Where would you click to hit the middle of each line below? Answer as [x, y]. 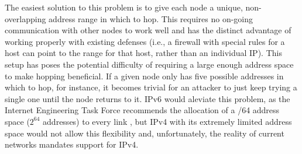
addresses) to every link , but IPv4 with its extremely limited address [167, 121]
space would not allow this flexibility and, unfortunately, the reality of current [145, 133]
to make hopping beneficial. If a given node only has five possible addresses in [144, 76]
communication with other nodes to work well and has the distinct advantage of [148, 30]
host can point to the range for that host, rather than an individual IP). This [143, 53]
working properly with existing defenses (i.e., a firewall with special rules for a [145, 41]
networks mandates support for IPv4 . [72, 144]
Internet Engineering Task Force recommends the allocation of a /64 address [142, 110]
